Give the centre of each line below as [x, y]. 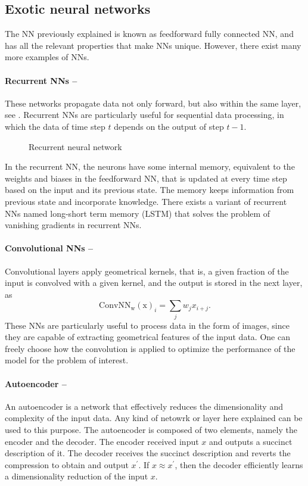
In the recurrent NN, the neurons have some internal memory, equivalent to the [150, 166]
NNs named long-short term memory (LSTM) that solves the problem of [138, 213]
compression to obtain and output [67, 464]
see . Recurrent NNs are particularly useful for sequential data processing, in [144, 115]
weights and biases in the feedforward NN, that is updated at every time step [146, 178]
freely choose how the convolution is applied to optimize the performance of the [150, 348]
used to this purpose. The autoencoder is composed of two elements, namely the [151, 429]
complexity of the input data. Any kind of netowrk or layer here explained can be [154, 418]
